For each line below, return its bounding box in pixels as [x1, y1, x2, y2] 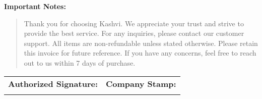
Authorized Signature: [8, 77, 98, 89]
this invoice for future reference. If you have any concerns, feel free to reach [24, 47, 256, 58]
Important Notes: [4, 1, 66, 11]
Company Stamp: [106, 77, 176, 89]
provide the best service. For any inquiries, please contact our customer [24, 28, 244, 38]
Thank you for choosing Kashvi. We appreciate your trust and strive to [24, 18, 244, 28]
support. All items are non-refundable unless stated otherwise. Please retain [24, 37, 258, 48]
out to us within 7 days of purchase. [24, 57, 136, 68]
